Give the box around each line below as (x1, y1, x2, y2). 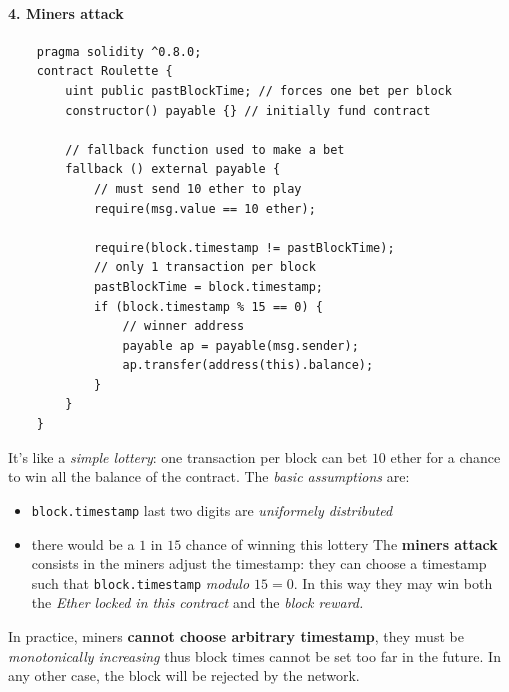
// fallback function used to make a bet (65, 142, 345, 157)
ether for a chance (390, 446, 501, 467)
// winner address (122, 319, 245, 334)
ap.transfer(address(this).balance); (122, 358, 374, 373)
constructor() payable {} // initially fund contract (65, 103, 431, 118)
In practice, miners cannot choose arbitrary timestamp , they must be (8, 625, 464, 646)
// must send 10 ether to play (93, 181, 302, 196)
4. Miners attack (8, 2, 124, 23)
